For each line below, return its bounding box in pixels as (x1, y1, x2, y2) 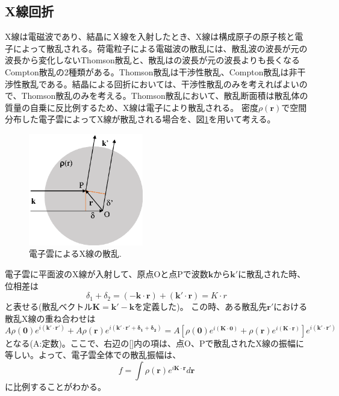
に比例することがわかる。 (5, 380, 106, 392)
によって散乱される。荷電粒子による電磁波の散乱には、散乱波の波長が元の (13, 42, 308, 54)
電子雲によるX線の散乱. (29, 247, 122, 260)
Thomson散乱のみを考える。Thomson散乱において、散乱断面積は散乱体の (21, 89, 308, 102)
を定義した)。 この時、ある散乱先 (134, 300, 267, 313)
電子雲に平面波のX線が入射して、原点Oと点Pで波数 (5, 267, 208, 280)
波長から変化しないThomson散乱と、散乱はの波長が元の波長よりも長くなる (5, 54, 300, 66)
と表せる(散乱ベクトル (5, 300, 93, 313)
